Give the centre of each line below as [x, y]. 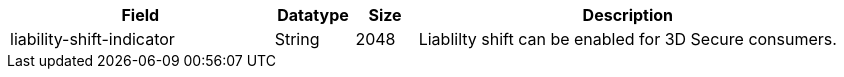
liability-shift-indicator [92, 39]
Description [628, 15]
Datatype [313, 15]
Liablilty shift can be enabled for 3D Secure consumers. [627, 39]
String [297, 39]
